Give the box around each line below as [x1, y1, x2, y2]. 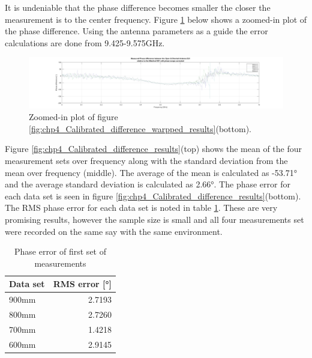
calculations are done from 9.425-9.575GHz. [5, 36, 165, 49]
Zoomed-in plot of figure [29, 111, 118, 123]
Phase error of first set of [14, 245, 106, 258]
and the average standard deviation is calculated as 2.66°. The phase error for [5, 178, 290, 190]
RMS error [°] [53, 278, 112, 290]
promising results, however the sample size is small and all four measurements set [5, 213, 304, 226]
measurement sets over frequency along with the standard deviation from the [5, 154, 288, 167]
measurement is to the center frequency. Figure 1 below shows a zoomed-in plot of [5, 13, 307, 25]
